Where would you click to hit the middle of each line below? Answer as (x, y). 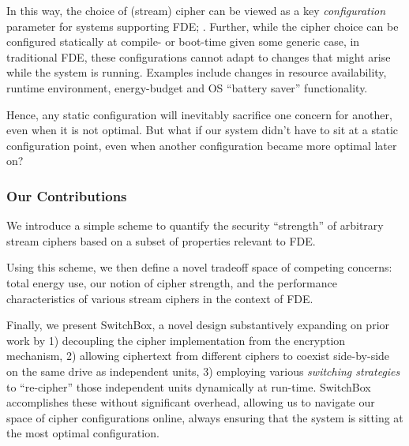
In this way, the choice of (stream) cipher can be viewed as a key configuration (196, 10)
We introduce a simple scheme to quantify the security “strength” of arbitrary (195, 225)
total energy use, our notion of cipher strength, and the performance (172, 282)
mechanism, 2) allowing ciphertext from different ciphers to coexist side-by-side (198, 356)
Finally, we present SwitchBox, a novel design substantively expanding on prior (198, 325)
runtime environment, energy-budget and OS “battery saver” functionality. (187, 87)
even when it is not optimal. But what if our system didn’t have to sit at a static (203, 130)
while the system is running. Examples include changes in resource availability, (197, 72)
